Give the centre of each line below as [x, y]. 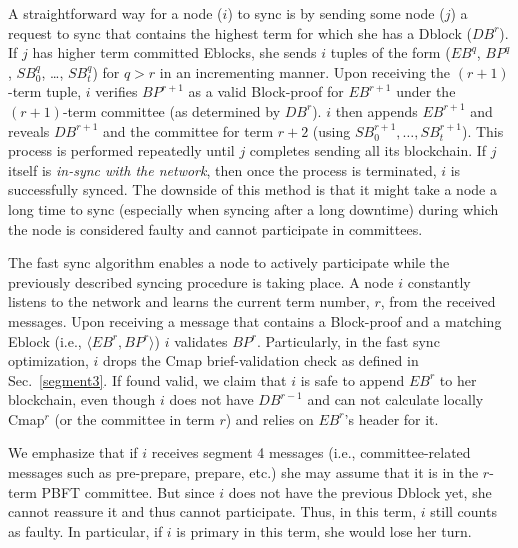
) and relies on [269, 418]
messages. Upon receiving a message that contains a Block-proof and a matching [255, 320]
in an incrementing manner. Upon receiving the [305, 71]
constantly [439, 281]
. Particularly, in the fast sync [348, 340]
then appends [376, 110]
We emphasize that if [73, 452]
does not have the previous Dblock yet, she [360, 491]
